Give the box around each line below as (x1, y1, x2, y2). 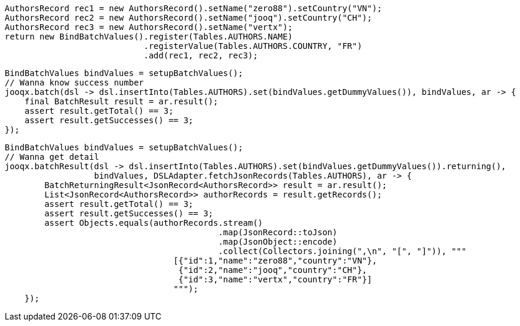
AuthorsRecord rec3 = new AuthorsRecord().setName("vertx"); (5, 22, 293, 32)
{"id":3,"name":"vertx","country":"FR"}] (178, 275, 372, 284)
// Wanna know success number (5, 78, 144, 87)
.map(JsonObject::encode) (218, 237, 337, 246)
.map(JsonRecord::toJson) (218, 228, 337, 237)
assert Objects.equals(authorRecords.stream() (44, 218, 263, 228)
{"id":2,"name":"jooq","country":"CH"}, (178, 265, 367, 275)
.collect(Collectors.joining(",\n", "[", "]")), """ (218, 246, 466, 256)
